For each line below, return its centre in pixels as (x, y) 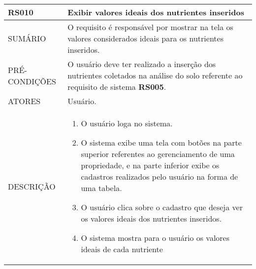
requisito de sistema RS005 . (117, 87)
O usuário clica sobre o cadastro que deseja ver (162, 207)
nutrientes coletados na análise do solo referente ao (155, 75)
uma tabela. (101, 188)
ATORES (24, 101)
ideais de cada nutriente (122, 249)
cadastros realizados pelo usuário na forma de (160, 176)
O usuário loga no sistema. (127, 123)
